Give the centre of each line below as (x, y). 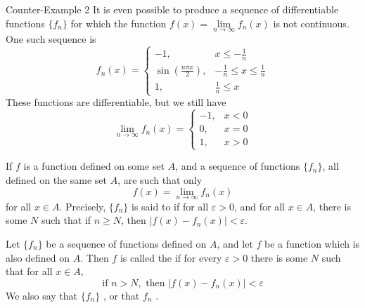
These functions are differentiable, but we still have (116, 102)
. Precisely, (83, 206)
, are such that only (160, 179)
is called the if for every (171, 257)
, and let (235, 243)
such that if (66, 220)
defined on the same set (57, 179)
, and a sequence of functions (238, 166)
